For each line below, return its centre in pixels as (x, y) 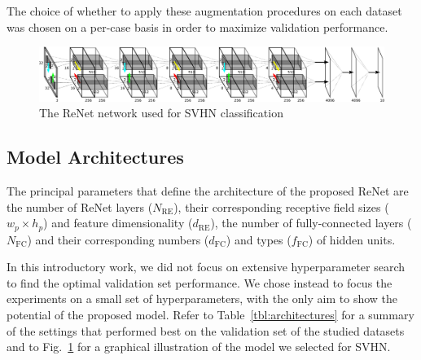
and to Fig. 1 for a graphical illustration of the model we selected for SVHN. (199, 347)
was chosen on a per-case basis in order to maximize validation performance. (197, 26)
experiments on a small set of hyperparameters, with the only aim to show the (202, 299)
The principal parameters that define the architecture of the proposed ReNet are (208, 191)
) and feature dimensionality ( (118, 223)
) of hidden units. (352, 239)
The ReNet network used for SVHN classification (161, 113)
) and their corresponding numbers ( (118, 239)
